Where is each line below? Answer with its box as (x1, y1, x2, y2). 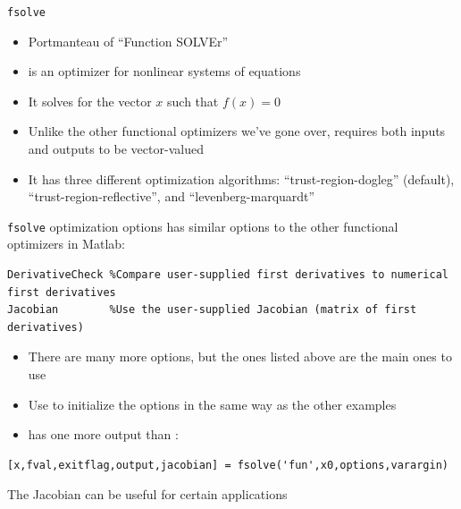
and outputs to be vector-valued (28, 140, 204, 158)
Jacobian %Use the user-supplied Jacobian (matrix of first (7, 303, 417, 317)
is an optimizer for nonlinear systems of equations (28, 62, 301, 81)
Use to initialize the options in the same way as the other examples (28, 394, 397, 413)
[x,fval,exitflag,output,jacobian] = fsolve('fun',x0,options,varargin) (7, 458, 448, 471)
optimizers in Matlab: (7, 234, 125, 253)
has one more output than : (28, 425, 179, 444)
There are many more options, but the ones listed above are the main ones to (28, 347, 452, 366)
